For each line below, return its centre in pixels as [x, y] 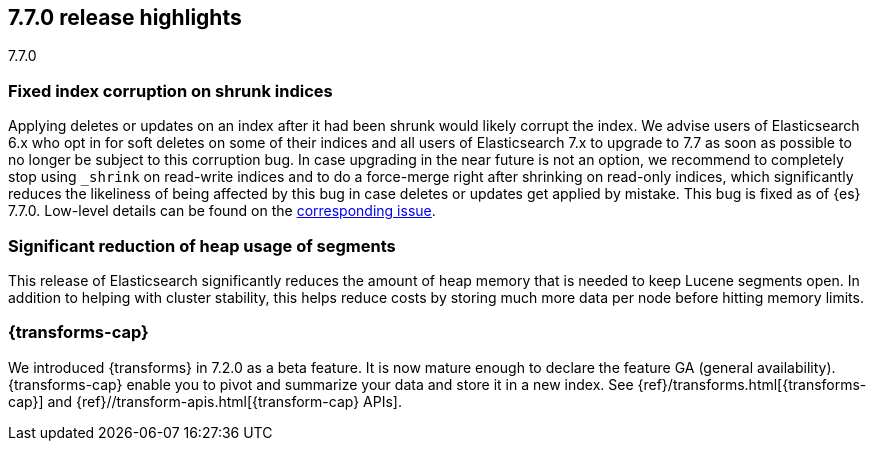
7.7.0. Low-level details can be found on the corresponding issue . [222, 211]
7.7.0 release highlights [125, 17]
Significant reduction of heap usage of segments [202, 245]
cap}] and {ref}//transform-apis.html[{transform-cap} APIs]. [205, 401]
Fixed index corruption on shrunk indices [170, 90]
